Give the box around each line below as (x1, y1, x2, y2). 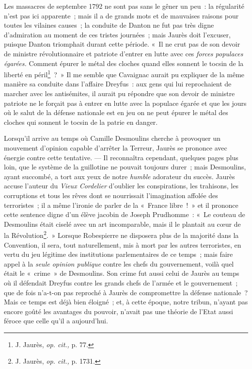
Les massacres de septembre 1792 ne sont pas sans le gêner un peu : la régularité (4, 1, 245, 11)
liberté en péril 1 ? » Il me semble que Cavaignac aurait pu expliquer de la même (4, 68, 245, 79)
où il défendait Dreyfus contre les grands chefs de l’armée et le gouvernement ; (4, 277, 238, 287)
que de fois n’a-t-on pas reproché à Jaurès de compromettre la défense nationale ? (4, 287, 248, 297)
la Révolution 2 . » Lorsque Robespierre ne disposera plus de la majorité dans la (4, 229, 239, 240)
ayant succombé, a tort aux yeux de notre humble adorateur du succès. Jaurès (4, 171, 235, 181)
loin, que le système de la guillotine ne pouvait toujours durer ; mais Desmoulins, (4, 162, 246, 172)
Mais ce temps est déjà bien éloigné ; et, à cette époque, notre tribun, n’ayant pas (4, 297, 248, 307)
